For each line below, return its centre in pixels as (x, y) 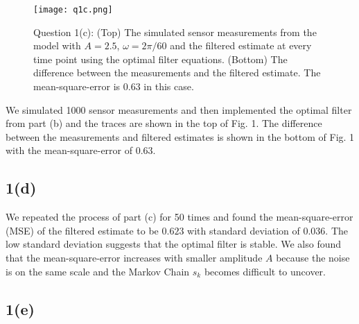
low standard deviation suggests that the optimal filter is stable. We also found (174, 244)
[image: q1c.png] (73, 10)
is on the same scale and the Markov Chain (98, 271)
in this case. (169, 86)
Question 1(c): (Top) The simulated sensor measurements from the (175, 32)
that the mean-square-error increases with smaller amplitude (134, 257)
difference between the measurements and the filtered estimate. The (177, 73)
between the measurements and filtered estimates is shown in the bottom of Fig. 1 (180, 136)
